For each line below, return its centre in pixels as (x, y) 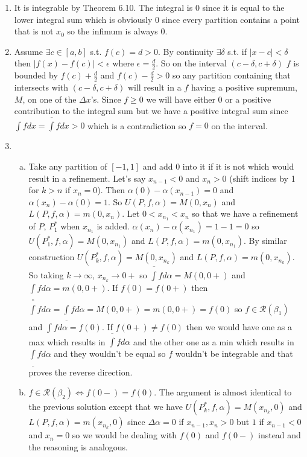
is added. (113, 226)
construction (52, 257)
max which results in (67, 341)
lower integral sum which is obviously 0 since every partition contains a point (157, 19)
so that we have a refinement (245, 213)
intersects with (41, 87)
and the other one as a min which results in (214, 341)
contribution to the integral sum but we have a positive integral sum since (151, 111)
